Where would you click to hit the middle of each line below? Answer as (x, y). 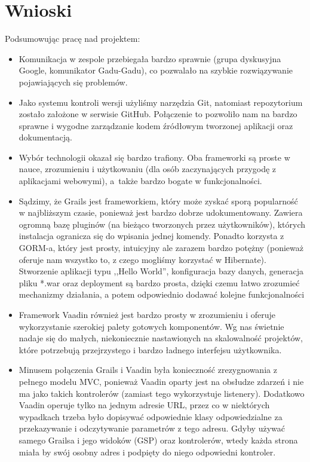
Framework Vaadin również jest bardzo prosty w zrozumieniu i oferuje (147, 314)
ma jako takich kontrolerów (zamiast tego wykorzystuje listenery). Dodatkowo (162, 393)
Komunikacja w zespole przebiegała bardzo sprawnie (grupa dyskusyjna (150, 58)
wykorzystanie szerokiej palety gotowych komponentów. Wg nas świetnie (151, 326)
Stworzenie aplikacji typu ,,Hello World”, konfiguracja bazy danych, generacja (161, 271)
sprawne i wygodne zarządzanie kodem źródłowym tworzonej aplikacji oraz (156, 125)
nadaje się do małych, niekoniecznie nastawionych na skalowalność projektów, (161, 338)
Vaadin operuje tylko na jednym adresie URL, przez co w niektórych (144, 405)
